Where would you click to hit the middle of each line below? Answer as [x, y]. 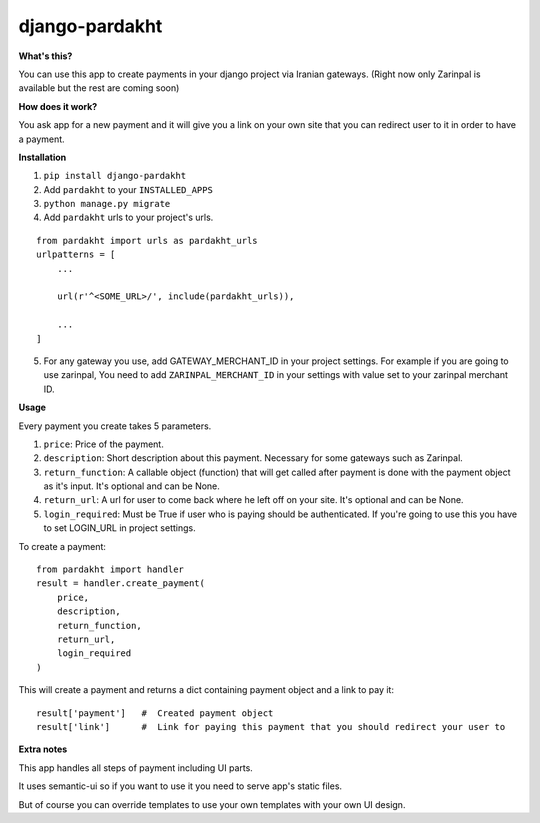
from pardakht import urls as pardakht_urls [147, 240]
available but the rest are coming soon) [99, 88]
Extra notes [43, 749]
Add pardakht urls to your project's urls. [128, 217]
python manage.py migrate [107, 204]
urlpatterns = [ [76, 254]
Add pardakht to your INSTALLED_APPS [128, 189]
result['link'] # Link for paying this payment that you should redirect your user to [271, 726]
